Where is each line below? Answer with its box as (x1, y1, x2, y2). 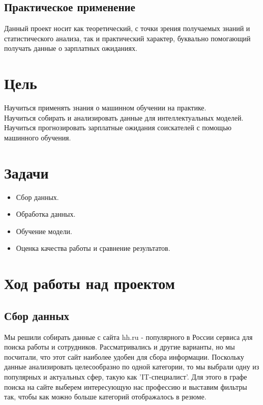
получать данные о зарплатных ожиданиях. (4, 43, 137, 53)
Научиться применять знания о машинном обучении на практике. (4, 102, 207, 113)
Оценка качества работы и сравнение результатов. (16, 243, 170, 253)
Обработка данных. (16, 209, 76, 219)
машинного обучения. (4, 132, 71, 142)
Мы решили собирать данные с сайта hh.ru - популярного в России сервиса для (4, 331, 253, 342)
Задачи (4, 162, 49, 183)
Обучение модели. (16, 225, 72, 236)
